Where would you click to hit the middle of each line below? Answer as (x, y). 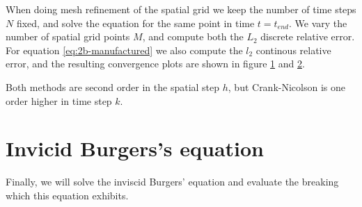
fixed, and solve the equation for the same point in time (135, 23)
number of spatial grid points (68, 36)
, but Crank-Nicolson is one (286, 86)
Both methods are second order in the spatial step (113, 86)
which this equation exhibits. (67, 195)
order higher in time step (59, 100)
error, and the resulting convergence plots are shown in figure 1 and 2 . (155, 64)
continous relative (293, 50)
